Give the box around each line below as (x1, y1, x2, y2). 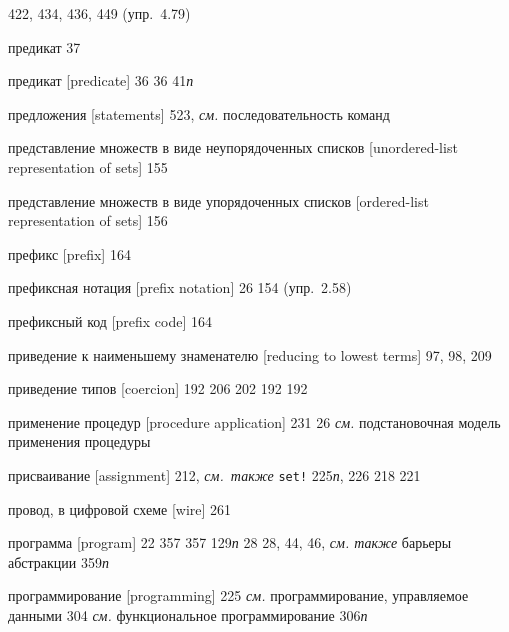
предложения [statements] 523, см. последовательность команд (8, 103, 390, 124)
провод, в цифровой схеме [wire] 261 (8, 498, 232, 519)
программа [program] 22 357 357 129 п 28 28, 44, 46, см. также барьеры (8, 532, 452, 553)
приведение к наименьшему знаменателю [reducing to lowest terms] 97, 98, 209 (8, 344, 492, 365)
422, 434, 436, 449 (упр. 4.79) (8, 3, 191, 23)
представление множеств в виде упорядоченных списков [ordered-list (8, 190, 429, 211)
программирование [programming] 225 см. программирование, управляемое (8, 585, 469, 606)
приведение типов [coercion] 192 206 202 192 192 (8, 378, 308, 399)
